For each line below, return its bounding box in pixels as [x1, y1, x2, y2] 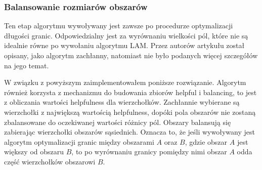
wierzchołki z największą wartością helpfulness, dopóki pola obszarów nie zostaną [4, 106, 256, 117]
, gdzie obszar [185, 136, 228, 147]
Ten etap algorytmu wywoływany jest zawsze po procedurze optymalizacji [4, 20, 233, 31]
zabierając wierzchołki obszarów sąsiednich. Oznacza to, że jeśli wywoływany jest [4, 126, 255, 137]
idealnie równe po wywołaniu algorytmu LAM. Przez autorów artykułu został [4, 40, 245, 51]
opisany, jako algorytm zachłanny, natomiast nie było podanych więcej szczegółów [4, 50, 258, 60]
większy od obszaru [4, 146, 64, 157]
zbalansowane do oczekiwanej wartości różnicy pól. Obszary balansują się [4, 116, 231, 127]
